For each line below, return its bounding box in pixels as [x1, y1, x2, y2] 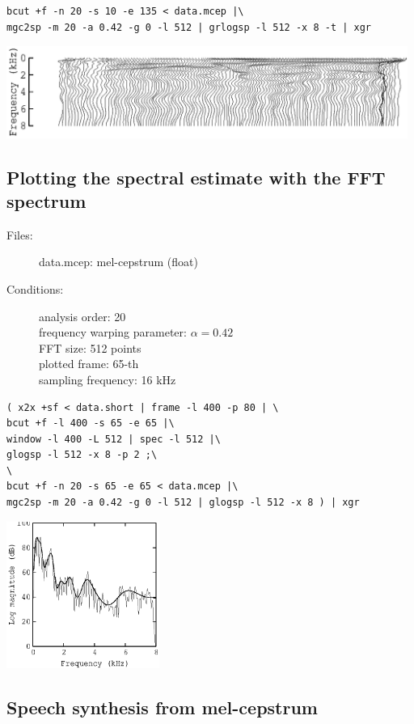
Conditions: [6, 280, 64, 297]
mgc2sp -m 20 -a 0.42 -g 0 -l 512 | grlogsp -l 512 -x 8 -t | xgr [6, 21, 372, 33]
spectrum [6, 188, 87, 213]
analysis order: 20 [39, 307, 126, 324]
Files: [6, 226, 33, 243]
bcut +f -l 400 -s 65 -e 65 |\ [6, 417, 175, 430]
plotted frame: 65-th [39, 355, 139, 372]
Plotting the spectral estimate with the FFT [6, 164, 386, 189]
